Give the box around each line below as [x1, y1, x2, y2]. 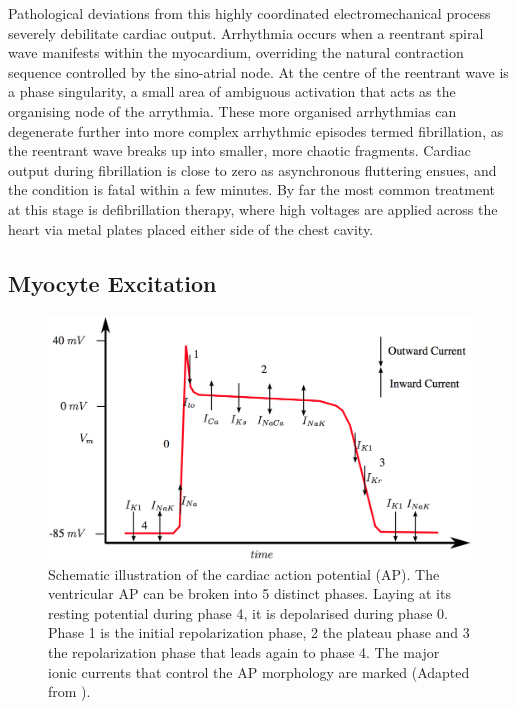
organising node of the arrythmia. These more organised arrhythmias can [8, 100, 457, 121]
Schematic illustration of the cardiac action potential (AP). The [48, 563, 440, 584]
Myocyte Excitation [8, 267, 217, 298]
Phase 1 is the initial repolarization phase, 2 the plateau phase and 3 [48, 622, 470, 643]
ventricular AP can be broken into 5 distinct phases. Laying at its [48, 583, 451, 604]
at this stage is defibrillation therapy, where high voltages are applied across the [8, 198, 498, 219]
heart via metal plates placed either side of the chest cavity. [8, 218, 374, 239]
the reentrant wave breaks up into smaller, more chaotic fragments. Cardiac [8, 140, 471, 161]
